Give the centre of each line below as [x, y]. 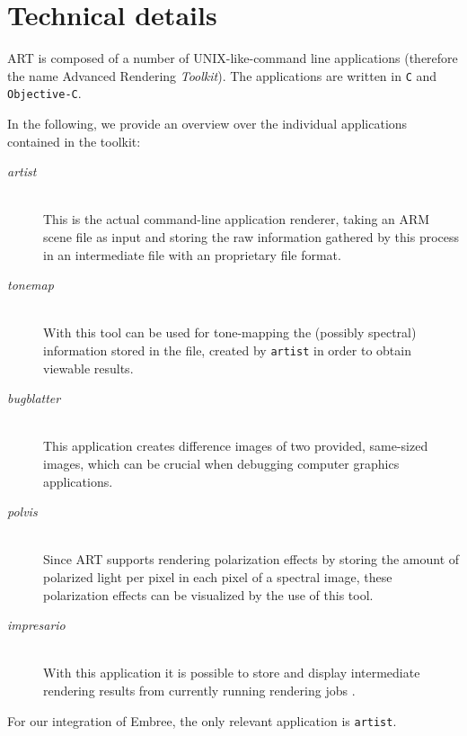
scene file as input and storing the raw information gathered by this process [251, 237]
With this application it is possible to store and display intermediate [232, 673]
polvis [22, 512]
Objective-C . [44, 93]
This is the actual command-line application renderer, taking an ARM [237, 219]
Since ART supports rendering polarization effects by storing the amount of [251, 559]
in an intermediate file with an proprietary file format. [192, 254]
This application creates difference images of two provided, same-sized [236, 446]
